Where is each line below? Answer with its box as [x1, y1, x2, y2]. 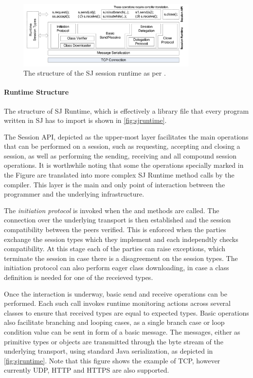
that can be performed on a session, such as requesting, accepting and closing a [4, 141, 240, 151]
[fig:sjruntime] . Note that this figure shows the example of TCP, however [4, 355, 220, 365]
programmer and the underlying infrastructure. [4, 189, 145, 199]
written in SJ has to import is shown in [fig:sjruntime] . [4, 115, 167, 125]
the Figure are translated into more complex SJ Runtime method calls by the [4, 170, 235, 180]
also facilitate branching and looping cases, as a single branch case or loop [4, 317, 225, 327]
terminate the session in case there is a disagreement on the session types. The [4, 253, 238, 263]
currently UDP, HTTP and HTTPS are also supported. [4, 365, 169, 375]
